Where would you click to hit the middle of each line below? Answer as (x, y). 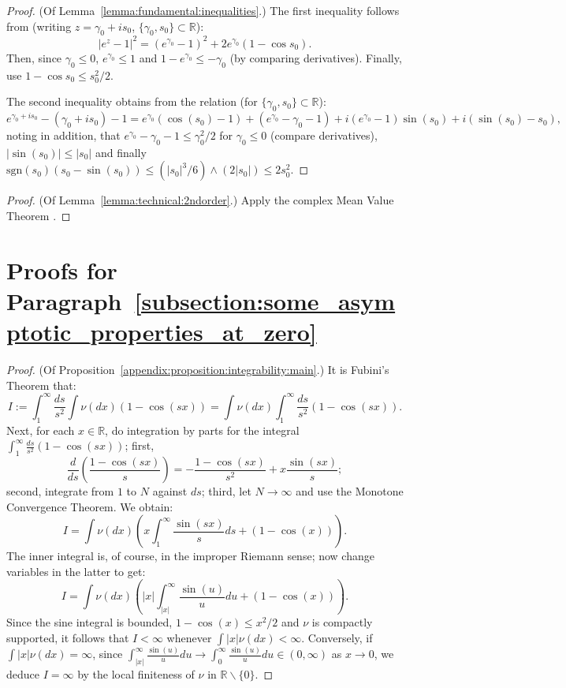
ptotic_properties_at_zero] (162, 332)
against (170, 491)
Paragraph (64, 301)
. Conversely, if (337, 637)
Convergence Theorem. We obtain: (90, 506)
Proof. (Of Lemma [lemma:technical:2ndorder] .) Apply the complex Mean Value (200, 200)
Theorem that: (41, 385)
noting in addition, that (63, 135)
